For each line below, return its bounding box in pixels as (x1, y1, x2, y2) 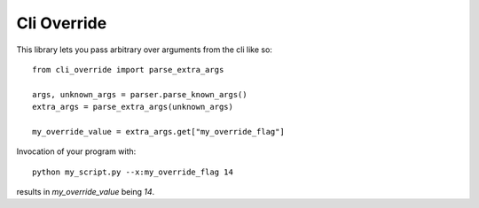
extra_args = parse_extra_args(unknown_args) (32, 102, 234, 112)
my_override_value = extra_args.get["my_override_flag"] (32, 127, 286, 136)
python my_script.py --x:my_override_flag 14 (32, 166, 234, 177)
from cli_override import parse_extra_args (32, 65, 224, 74)
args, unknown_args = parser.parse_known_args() (32, 89, 247, 99)
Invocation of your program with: (16, 146, 137, 157)
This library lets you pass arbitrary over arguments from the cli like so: (16, 44, 272, 55)
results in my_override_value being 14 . (16, 187, 155, 197)
